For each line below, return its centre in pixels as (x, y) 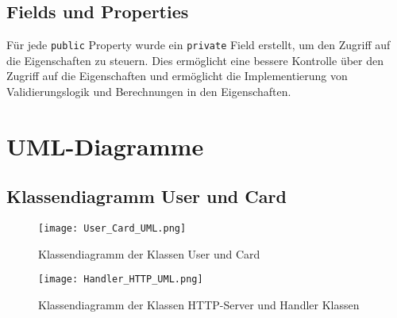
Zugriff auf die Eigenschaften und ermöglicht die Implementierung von (177, 76)
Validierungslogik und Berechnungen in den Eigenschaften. (149, 92)
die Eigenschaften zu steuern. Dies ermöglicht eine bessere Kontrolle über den (195, 60)
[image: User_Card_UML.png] (112, 229)
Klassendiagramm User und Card (146, 196)
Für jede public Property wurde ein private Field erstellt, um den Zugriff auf (198, 45)
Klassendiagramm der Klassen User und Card (149, 253)
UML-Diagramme (105, 146)
